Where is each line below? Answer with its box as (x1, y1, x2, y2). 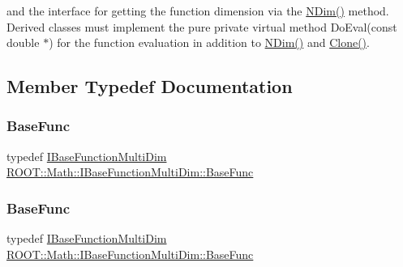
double (6, 34, 40, 51)
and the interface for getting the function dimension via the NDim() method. (6, 2, 389, 19)
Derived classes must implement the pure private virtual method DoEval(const (6, 18, 397, 35)
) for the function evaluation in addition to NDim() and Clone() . (49, 34, 370, 51)
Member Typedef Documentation (6, 74, 293, 99)
